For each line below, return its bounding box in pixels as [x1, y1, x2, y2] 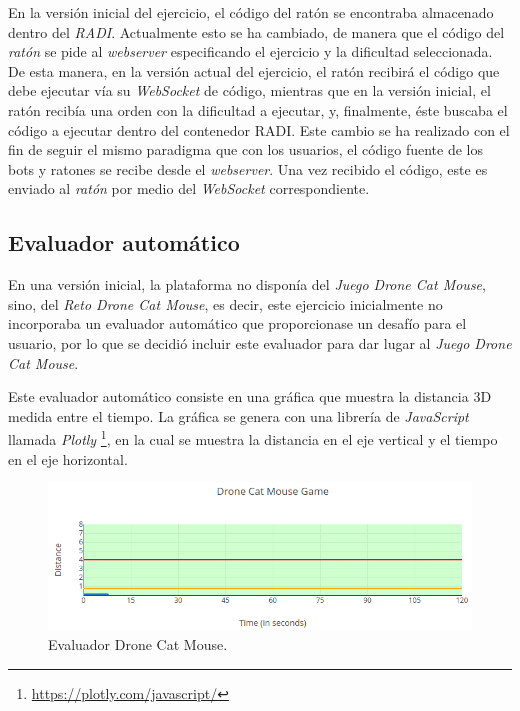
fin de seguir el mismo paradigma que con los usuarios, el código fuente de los [8, 139, 483, 160]
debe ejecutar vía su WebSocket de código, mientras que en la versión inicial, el [8, 80, 491, 101]
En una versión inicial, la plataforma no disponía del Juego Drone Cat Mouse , [8, 274, 486, 295]
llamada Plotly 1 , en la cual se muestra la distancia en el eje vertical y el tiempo [8, 426, 498, 449]
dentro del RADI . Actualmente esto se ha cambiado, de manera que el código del [8, 21, 505, 42]
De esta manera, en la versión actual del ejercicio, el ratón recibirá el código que [8, 60, 500, 81]
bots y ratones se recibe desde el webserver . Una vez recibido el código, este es [8, 158, 488, 179]
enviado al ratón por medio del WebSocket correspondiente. [8, 178, 370, 199]
